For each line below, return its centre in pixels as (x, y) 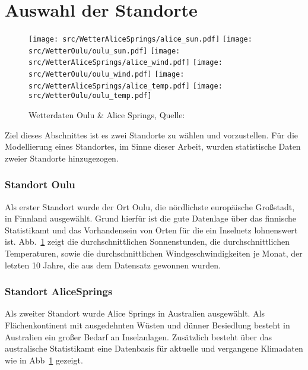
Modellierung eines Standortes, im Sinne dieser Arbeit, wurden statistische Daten (153, 146)
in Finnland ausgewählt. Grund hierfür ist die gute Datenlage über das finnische (151, 218)
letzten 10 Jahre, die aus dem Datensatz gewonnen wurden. (113, 265)
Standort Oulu (40, 184)
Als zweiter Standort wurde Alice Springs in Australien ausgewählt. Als (135, 313)
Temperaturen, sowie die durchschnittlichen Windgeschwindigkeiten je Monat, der (154, 253)
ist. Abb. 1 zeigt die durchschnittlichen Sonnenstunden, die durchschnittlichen (147, 241)
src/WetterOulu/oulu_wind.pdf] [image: (107, 75)
